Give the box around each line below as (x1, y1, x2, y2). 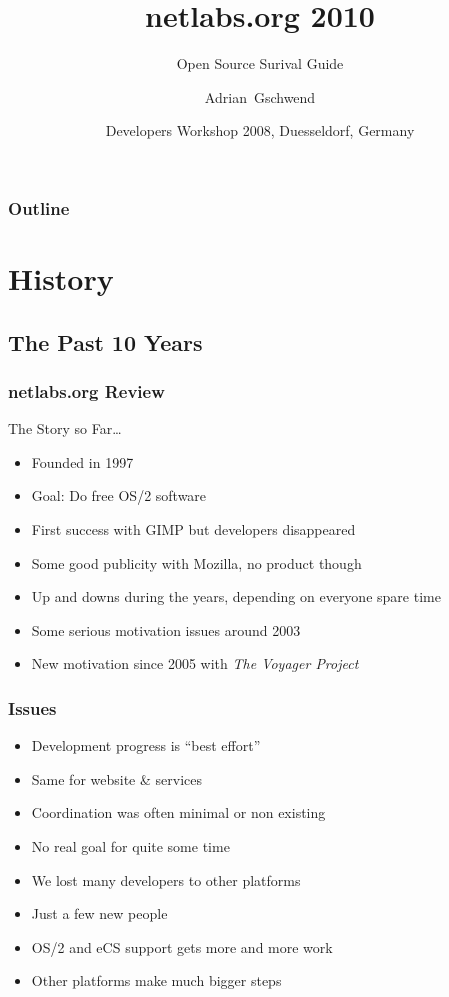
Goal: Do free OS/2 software (31, 485, 207, 506)
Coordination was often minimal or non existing (31, 802, 326, 823)
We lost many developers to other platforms (31, 869, 301, 890)
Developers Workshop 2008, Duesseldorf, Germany (105, 120, 415, 141)
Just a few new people (31, 903, 168, 924)
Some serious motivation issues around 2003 (31, 619, 301, 640)
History (8, 258, 114, 299)
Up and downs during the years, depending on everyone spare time (31, 586, 441, 607)
